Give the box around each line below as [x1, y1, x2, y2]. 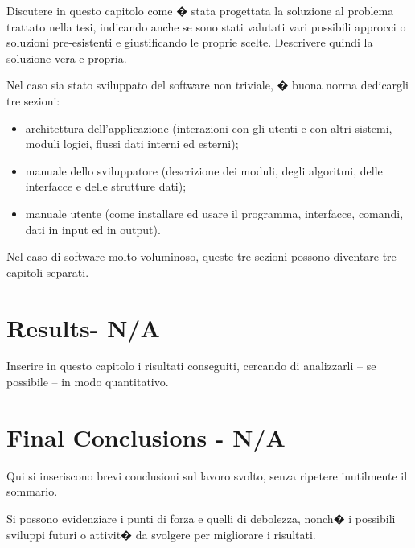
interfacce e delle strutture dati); [25, 178, 187, 195]
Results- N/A [6, 311, 160, 344]
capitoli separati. [6, 263, 89, 280]
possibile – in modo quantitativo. [6, 373, 169, 390]
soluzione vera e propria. [6, 49, 127, 66]
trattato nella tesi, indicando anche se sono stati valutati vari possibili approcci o [6, 18, 406, 35]
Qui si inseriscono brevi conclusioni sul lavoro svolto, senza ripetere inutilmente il [6, 467, 408, 484]
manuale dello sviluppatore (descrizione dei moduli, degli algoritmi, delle [25, 162, 383, 179]
